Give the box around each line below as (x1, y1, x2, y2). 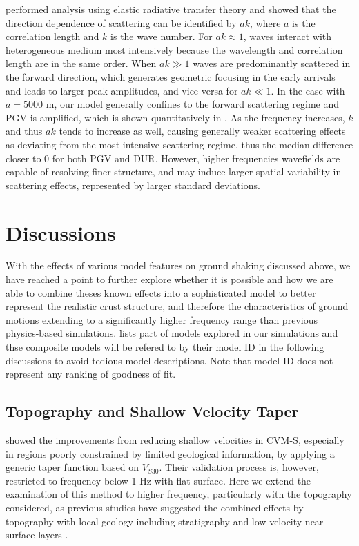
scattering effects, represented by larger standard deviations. (6, 177, 260, 192)
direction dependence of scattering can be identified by (6, 15, 237, 30)
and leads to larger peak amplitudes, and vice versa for (6, 83, 238, 97)
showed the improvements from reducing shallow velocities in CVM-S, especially (6, 432, 345, 447)
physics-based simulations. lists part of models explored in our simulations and (6, 326, 338, 340)
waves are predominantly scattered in (193, 56, 351, 70)
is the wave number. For (110, 29, 213, 43)
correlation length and (6, 29, 99, 43)
